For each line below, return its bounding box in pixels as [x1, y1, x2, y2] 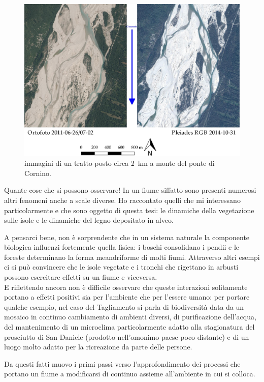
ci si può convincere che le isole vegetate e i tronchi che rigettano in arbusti [4, 261, 239, 272]
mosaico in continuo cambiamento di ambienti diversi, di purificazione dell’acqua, [4, 311, 256, 322]
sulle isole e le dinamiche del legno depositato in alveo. [4, 215, 174, 225]
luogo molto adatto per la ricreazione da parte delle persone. [4, 341, 192, 352]
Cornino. [24, 167, 51, 178]
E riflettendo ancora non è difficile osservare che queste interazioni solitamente [4, 281, 248, 292]
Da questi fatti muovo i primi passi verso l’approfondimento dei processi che [4, 358, 241, 369]
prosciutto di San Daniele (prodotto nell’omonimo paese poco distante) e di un [4, 331, 249, 342]
